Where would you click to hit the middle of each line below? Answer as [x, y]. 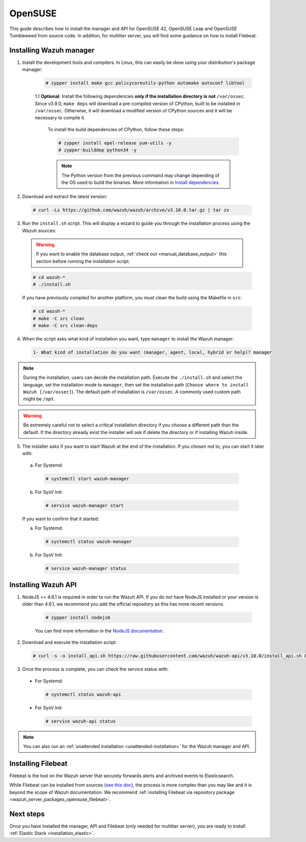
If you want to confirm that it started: [61, 519]
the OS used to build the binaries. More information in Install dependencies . [141, 182]
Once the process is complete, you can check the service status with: [95, 669]
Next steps [27, 814]
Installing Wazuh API [43, 585]
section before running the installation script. [83, 261]
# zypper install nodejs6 [78, 617]
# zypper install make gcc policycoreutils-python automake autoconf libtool [145, 83]
